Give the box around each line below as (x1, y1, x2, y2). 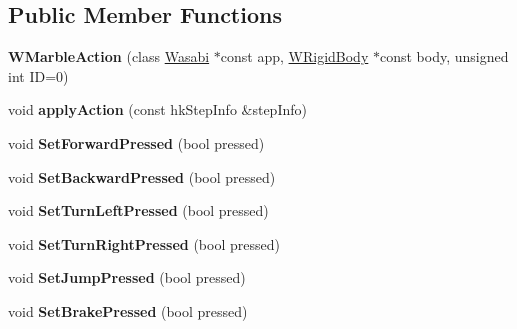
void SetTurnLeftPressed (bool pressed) (8, 200, 269, 221)
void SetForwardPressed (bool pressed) (8, 132, 265, 153)
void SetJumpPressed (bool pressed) (8, 267, 246, 288)
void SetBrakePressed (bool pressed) (8, 300, 248, 321)
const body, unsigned (379, 46, 509, 67)
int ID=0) (8, 65, 69, 86)
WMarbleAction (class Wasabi (8, 46, 210, 67)
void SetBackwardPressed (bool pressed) (8, 166, 276, 187)
